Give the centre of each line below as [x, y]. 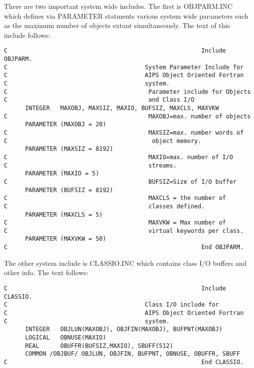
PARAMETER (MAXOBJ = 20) [65, 125]
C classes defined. [105, 206]
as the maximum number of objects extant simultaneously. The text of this [117, 25]
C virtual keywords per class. [124, 231]
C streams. [90, 165]
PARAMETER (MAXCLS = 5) [64, 214]
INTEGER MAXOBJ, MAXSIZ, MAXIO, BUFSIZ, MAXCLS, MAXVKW [122, 108]
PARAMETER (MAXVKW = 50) [65, 239]
